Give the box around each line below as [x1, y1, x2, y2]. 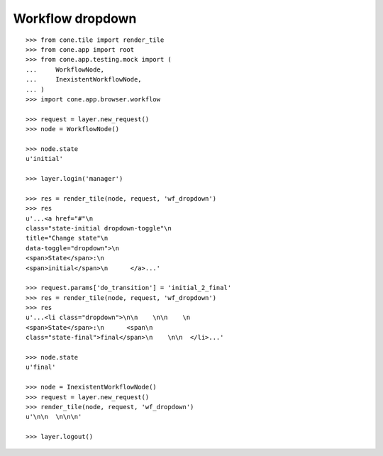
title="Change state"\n [26, 234, 109, 243]
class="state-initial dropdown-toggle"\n [26, 224, 172, 232]
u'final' [26, 363, 56, 372]
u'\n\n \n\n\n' [26, 413, 82, 421]
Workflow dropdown [13, 11, 137, 26]
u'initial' [26, 155, 64, 163]
